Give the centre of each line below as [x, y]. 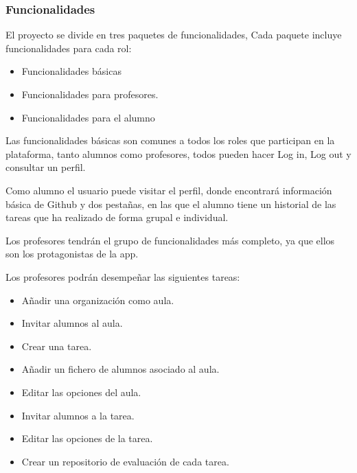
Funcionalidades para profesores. [90, 94]
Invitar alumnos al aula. [72, 323]
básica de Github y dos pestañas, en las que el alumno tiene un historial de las [171, 204]
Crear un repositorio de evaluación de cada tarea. [125, 461]
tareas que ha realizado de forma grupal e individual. [117, 217]
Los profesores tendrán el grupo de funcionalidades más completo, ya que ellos [170, 240]
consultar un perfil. [46, 167]
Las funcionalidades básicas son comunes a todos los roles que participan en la [170, 140]
